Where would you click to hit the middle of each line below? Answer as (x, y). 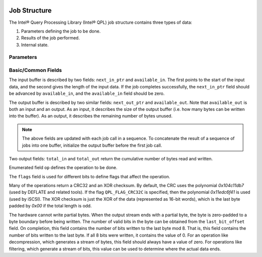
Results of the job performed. (50, 38)
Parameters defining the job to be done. (61, 31)
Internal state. (35, 45)
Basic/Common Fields (35, 70)
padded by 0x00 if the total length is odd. (50, 206)
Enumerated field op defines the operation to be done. (63, 168)
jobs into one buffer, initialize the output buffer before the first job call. (92, 145)
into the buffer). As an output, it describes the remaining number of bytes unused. (91, 116)
